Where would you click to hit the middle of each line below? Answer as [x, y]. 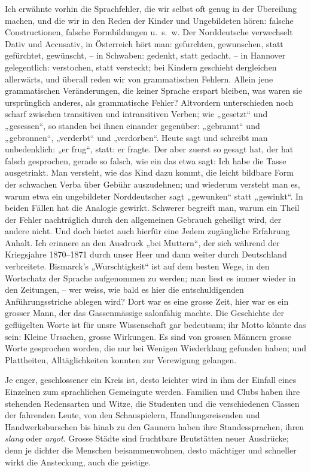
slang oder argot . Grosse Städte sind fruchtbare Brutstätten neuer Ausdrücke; [147, 438]
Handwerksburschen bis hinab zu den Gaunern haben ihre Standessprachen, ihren [155, 426]
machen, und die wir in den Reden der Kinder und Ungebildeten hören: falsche [149, 20]
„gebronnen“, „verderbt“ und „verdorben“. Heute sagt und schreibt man [136, 137]
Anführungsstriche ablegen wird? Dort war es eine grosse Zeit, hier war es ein [147, 301]
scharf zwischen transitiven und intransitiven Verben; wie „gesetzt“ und [136, 114]
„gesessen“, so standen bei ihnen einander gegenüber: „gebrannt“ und [132, 125]
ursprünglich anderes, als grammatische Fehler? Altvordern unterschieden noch [149, 102]
